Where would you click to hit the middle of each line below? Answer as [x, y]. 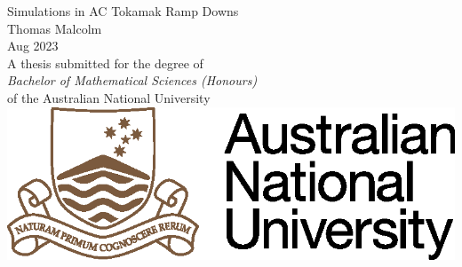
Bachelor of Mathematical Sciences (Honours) [132, 80]
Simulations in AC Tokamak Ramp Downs [123, 11]
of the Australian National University [109, 97]
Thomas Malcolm [55, 28]
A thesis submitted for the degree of [105, 63]
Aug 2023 [33, 46]
